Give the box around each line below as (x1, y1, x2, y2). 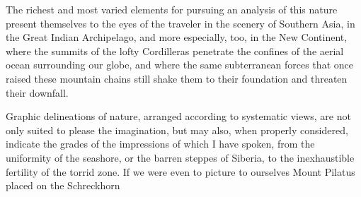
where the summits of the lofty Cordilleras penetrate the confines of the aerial (6, 43, 344, 58)
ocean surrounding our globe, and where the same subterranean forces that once (6, 57, 353, 72)
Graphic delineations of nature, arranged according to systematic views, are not (6, 109, 351, 124)
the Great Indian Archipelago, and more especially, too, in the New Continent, (6, 30, 348, 44)
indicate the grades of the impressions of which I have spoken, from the (6, 136, 315, 151)
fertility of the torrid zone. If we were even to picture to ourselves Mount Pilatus (6, 164, 355, 179)
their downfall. (6, 85, 69, 100)
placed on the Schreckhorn (6, 178, 120, 193)
